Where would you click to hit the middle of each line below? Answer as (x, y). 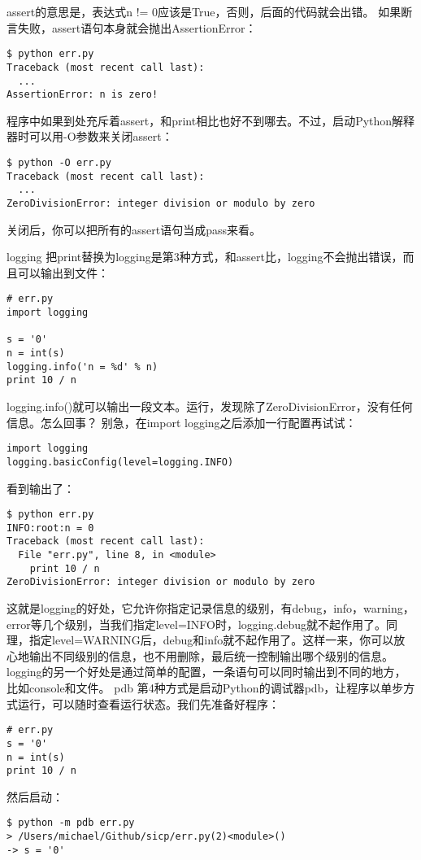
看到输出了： (41, 488)
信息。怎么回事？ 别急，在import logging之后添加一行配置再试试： (182, 422)
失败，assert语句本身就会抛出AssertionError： (137, 27)
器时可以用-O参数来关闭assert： (90, 136)
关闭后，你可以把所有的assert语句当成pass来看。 (134, 229)
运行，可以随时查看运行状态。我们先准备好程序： (148, 703)
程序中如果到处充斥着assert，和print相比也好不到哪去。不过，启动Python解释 (211, 120)
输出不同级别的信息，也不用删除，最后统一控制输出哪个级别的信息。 (211, 655)
